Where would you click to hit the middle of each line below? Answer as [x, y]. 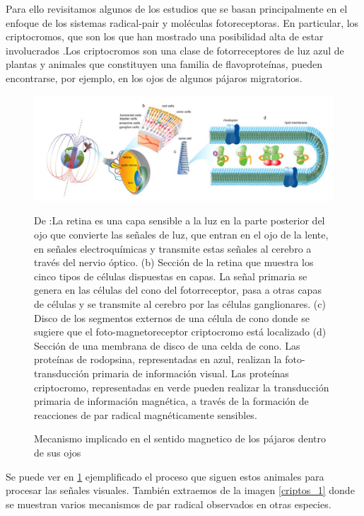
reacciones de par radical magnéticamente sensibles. [146, 414]
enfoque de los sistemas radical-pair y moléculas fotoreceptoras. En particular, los [182, 22]
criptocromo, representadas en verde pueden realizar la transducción [182, 387]
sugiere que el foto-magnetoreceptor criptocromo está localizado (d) [180, 332]
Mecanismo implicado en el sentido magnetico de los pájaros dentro [180, 438]
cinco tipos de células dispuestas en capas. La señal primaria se [171, 276]
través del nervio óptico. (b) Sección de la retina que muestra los [174, 262]
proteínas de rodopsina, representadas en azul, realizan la [158, 359]
